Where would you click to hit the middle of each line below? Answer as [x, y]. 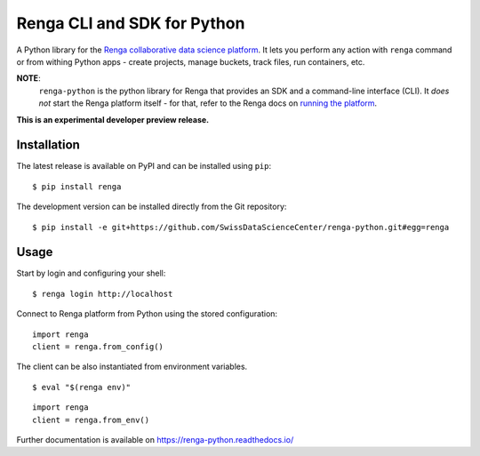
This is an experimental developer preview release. [113, 119]
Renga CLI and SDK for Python [131, 23]
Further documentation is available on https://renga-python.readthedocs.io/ [155, 440]
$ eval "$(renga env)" [82, 387]
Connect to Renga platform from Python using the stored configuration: [147, 314]
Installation [48, 145]
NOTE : [28, 78]
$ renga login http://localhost [103, 294]
